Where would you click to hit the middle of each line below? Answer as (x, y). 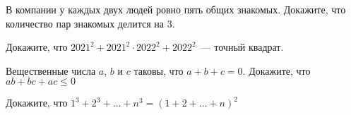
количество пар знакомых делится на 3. (90, 23)
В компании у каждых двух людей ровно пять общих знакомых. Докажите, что (176, 9)
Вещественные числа (51, 70)
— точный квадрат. (242, 47)
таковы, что (159, 70)
